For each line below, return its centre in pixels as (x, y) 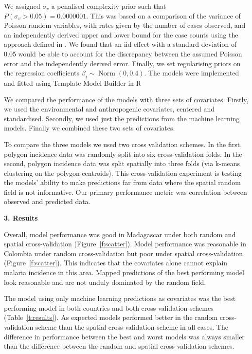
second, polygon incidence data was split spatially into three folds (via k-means (122, 163)
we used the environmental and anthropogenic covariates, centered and (109, 109)
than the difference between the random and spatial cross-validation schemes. (119, 346)
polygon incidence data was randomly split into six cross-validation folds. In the (123, 154)
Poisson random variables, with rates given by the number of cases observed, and (125, 25)
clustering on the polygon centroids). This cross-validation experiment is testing (123, 173)
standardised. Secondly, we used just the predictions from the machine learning (122, 118)
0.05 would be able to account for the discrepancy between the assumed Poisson (123, 53)
